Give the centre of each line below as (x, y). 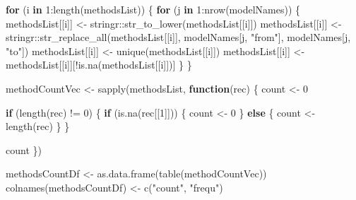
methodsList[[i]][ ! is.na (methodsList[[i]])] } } (99, 65)
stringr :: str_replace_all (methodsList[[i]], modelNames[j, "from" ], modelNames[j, (178, 37)
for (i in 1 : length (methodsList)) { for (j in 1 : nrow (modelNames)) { (153, 9)
